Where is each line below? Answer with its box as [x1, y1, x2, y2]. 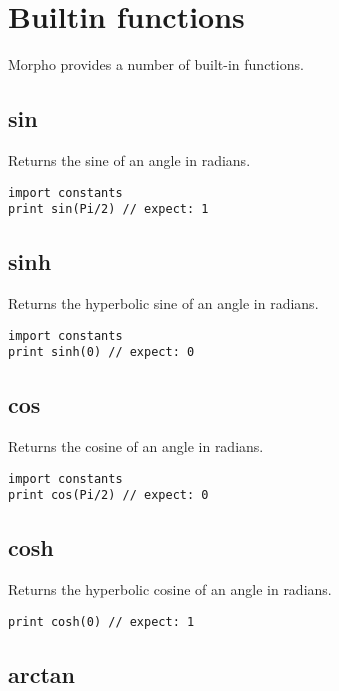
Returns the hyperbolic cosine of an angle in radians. [8, 579, 332, 600]
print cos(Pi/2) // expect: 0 [8, 488, 209, 503]
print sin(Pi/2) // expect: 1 [8, 202, 209, 217]
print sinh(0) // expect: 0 [8, 345, 195, 360]
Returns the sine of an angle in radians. [8, 149, 251, 170]
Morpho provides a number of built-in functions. [8, 54, 304, 75]
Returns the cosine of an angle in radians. [8, 436, 264, 457]
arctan [8, 658, 75, 689]
